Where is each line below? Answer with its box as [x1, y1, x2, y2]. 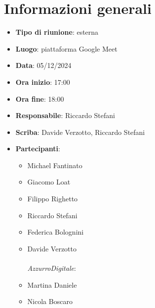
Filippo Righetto [27, 193, 78, 204]
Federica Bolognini [27, 227, 84, 237]
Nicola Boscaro [27, 296, 73, 307]
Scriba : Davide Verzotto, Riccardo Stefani [15, 126, 145, 137]
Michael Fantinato [27, 160, 82, 170]
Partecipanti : [15, 143, 60, 154]
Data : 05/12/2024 [15, 60, 72, 70]
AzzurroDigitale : [27, 263, 76, 273]
